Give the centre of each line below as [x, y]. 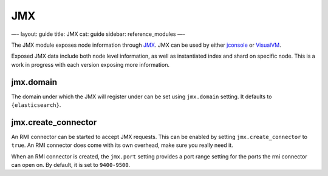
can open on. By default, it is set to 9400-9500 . [71, 165]
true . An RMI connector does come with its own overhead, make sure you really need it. [122, 145]
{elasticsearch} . [36, 105]
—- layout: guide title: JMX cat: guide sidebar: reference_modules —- [98, 34]
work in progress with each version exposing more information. [91, 64]
